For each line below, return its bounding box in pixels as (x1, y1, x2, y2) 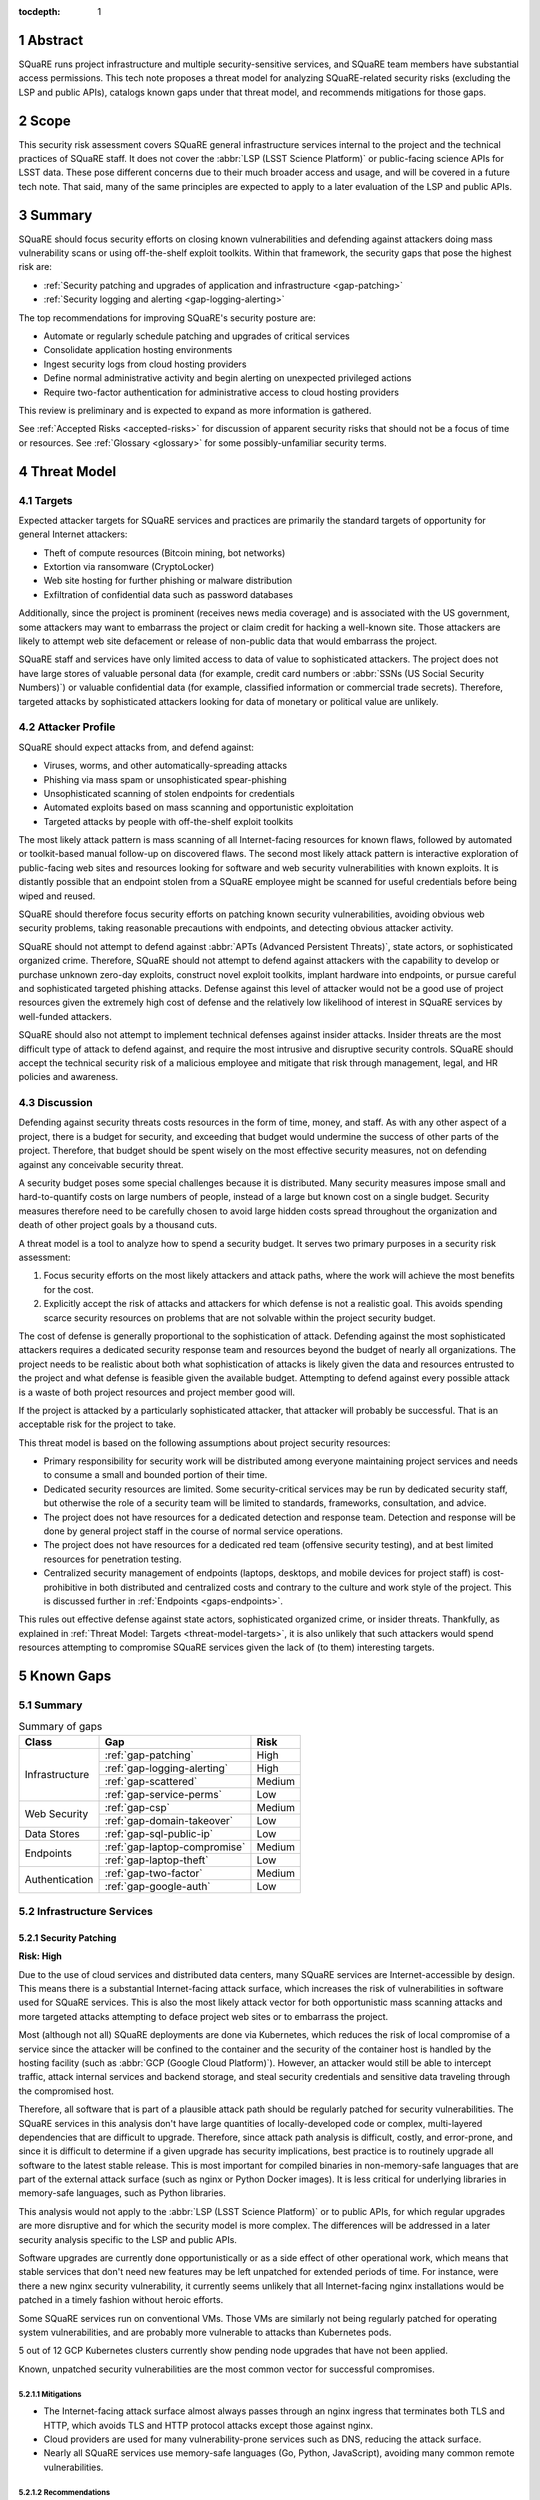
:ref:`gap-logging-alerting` (104, 1761, 229, 1775)
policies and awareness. (18, 1071, 119, 1083)
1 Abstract (18, 31, 84, 49)
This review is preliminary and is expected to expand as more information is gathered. (18, 404, 372, 416)
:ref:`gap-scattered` (104, 1774, 198, 1788)
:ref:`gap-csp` (104, 1800, 170, 1814)
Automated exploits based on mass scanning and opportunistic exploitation (43, 801, 354, 814)
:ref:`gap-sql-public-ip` (104, 1826, 214, 1840)
